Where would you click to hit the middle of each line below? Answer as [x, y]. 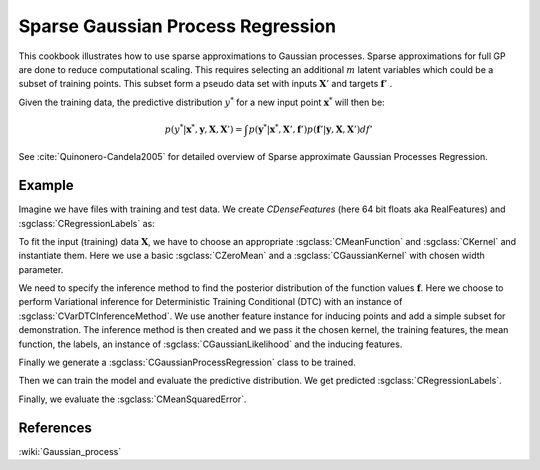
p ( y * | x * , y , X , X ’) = [203, 128]
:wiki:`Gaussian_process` [70, 451]
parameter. [41, 269]
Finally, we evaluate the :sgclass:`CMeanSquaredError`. [132, 399]
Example [46, 185]
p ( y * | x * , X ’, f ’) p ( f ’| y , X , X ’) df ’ [311, 128]
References [55, 427]
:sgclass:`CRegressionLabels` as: [86, 223]
